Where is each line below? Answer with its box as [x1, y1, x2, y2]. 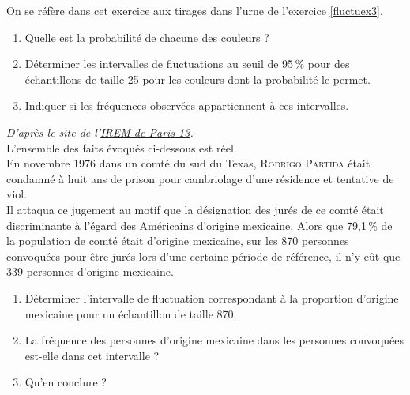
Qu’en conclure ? [24, 374, 107, 390]
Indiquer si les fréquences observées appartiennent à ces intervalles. [24, 97, 349, 114]
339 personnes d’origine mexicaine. [6, 263, 174, 280]
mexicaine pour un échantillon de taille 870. [24, 305, 237, 322]
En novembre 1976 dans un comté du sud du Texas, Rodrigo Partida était [6, 155, 371, 171]
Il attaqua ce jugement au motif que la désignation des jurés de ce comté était [6, 201, 384, 217]
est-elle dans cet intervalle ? [24, 347, 160, 363]
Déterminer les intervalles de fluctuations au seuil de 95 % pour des [24, 55, 350, 72]
